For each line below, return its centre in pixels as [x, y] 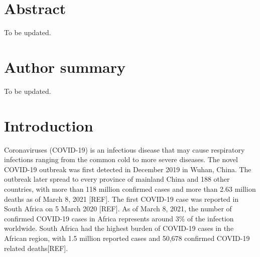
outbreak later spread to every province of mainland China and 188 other [117, 179]
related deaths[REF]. [36, 248]
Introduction [49, 125]
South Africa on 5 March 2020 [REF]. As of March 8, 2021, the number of [118, 209]
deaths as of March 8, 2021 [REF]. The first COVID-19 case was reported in [121, 199]
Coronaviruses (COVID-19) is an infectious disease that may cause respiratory [124, 149]
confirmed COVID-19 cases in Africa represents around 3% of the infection [119, 218]
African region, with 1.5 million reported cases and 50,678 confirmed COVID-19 [127, 238]
